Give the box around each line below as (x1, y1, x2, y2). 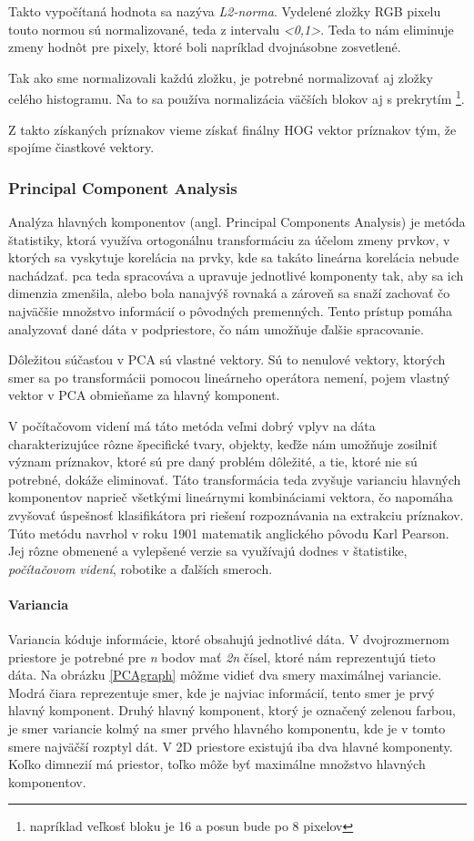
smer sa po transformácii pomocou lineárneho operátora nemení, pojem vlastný (8, 367, 450, 386)
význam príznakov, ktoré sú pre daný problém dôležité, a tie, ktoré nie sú (8, 452, 418, 471)
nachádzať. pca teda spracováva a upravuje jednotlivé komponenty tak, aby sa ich (8, 265, 464, 284)
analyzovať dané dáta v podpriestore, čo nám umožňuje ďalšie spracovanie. (8, 319, 424, 338)
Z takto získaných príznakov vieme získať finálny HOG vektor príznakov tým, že (8, 119, 457, 138)
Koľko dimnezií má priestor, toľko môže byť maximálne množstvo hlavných (8, 754, 426, 774)
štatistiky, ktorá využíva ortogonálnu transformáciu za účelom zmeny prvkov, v (8, 230, 450, 249)
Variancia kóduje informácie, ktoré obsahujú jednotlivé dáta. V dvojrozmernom (8, 630, 449, 649)
